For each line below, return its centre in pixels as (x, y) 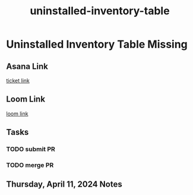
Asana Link (27, 66)
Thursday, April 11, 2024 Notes (64, 185)
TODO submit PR (31, 149)
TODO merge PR (30, 165)
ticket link (18, 81)
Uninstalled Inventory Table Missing (97, 44)
